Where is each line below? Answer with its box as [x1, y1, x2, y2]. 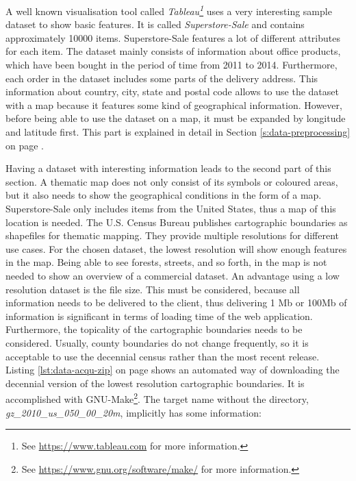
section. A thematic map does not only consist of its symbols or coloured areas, [5, 174, 338, 188]
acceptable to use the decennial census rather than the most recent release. [5, 349, 320, 363]
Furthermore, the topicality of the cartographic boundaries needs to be [5, 322, 303, 336]
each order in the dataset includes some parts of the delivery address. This [5, 71, 318, 85]
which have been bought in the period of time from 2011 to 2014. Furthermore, [5, 58, 338, 72]
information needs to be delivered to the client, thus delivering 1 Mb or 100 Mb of [5, 295, 347, 310]
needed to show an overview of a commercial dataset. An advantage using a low [5, 268, 340, 282]
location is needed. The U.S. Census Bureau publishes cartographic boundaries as [5, 214, 348, 229]
